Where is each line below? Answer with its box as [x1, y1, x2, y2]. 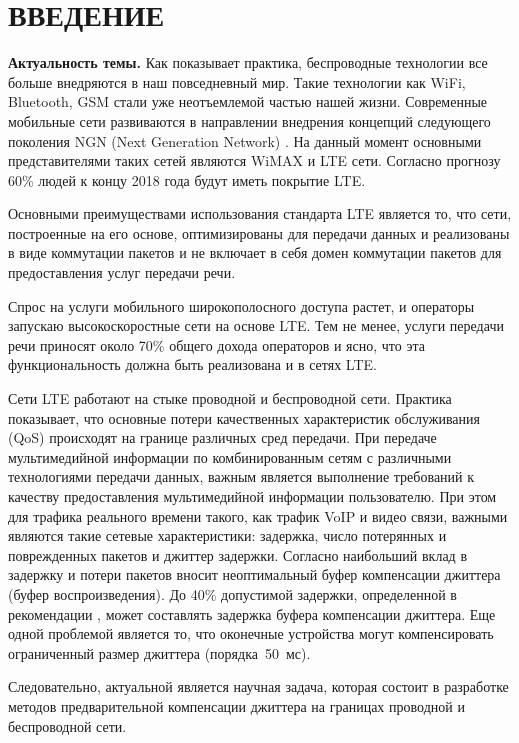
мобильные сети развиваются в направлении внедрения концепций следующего [8, 110, 491, 131]
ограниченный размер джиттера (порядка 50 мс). [8, 642, 311, 663]
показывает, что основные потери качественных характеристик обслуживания [8, 407, 480, 428]
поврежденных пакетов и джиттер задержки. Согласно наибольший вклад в [8, 544, 468, 565]
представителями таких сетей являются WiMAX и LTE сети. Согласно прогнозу [8, 150, 501, 171]
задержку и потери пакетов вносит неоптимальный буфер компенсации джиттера [8, 564, 501, 585]
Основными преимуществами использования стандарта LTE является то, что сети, [8, 203, 512, 224]
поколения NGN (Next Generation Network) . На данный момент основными [8, 130, 482, 151]
